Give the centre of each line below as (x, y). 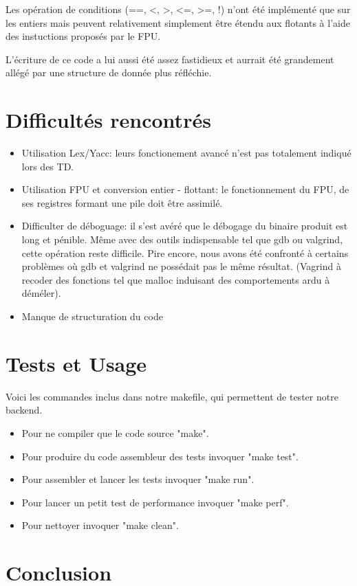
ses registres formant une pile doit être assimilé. (122, 202)
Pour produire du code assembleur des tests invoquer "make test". (160, 456)
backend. (24, 410)
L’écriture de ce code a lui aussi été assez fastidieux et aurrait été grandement (170, 59)
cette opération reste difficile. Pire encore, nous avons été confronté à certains (185, 252)
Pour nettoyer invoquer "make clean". (100, 525)
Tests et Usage (76, 363)
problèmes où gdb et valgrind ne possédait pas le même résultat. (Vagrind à (181, 266)
